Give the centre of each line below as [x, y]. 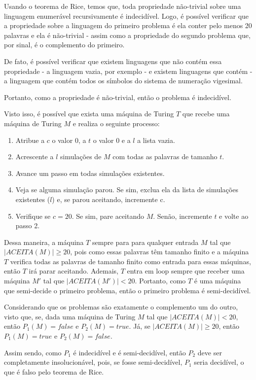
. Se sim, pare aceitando [108, 216]
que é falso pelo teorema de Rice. [54, 371]
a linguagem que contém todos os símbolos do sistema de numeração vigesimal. [123, 81]
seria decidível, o [219, 362]
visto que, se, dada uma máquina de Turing [70, 316]
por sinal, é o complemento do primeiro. [64, 45]
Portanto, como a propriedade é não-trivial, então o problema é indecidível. [118, 97]
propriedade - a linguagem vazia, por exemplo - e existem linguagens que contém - [128, 71]
